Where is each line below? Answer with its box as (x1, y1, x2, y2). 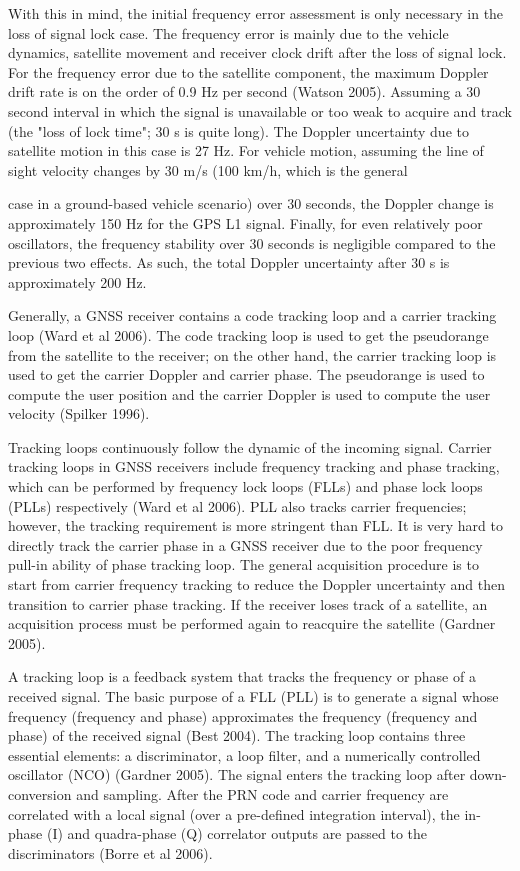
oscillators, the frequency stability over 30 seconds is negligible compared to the (8, 232, 496, 253)
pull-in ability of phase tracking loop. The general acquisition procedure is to (8, 554, 479, 575)
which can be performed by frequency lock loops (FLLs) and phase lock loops (8, 476, 483, 497)
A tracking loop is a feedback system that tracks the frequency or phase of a (8, 666, 476, 687)
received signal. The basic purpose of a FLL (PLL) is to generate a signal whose (8, 686, 499, 706)
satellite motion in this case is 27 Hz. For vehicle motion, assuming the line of (8, 140, 484, 161)
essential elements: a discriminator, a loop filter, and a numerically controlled (8, 744, 481, 765)
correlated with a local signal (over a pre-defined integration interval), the (8, 803, 460, 824)
